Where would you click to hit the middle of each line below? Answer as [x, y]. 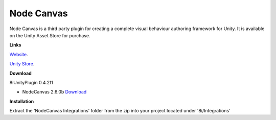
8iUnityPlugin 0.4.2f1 [31, 82]
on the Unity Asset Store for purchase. [50, 35]
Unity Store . [22, 64]
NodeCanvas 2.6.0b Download [54, 92]
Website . [19, 54]
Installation [22, 101]
